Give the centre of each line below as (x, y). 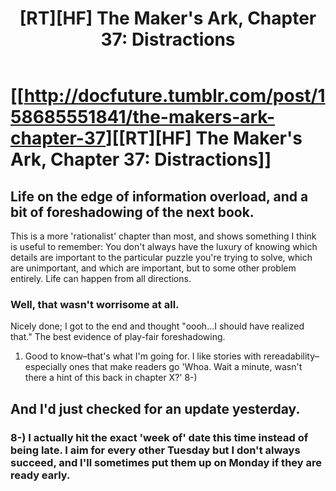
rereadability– (291, 356)
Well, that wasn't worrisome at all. (95, 304)
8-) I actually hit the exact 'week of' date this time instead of (159, 437)
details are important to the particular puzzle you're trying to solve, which (161, 257)
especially (46, 367)
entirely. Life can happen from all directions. (101, 278)
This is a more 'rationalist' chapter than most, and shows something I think (163, 236)
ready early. (40, 475)
